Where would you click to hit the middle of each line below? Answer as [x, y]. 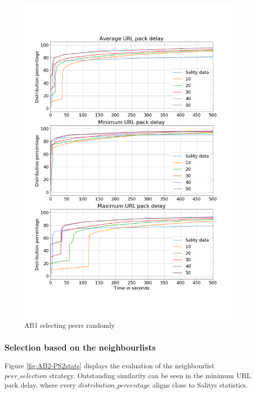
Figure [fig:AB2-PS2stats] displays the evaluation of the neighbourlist [109, 366]
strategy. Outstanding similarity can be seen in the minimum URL [150, 375]
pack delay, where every [40, 385]
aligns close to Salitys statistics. [200, 385]
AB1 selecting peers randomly [70, 325]
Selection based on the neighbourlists [80, 347]
